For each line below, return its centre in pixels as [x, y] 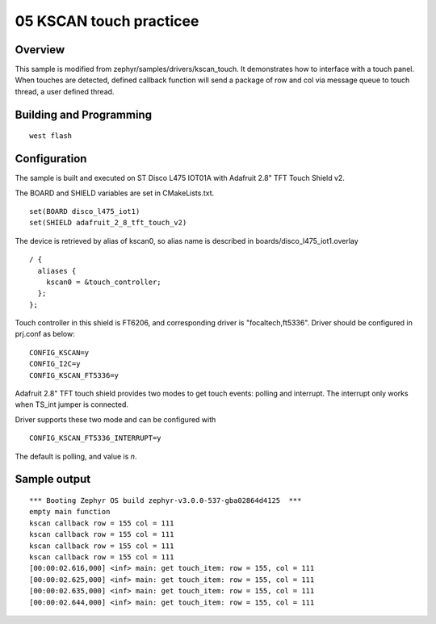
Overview [40, 50]
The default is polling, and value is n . [76, 456]
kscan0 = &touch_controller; [103, 282]
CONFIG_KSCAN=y [59, 352]
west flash [51, 136]
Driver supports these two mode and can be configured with [115, 419]
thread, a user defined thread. [65, 91]
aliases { [57, 271]
